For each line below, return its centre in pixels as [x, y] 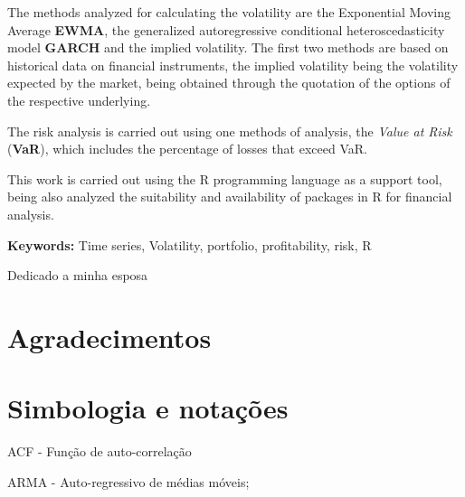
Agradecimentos [109, 337]
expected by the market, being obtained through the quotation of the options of [229, 83]
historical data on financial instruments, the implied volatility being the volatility [233, 65]
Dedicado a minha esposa [78, 275]
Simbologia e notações [148, 408]
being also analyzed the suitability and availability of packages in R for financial [230, 197]
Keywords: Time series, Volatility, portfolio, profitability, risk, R [190, 244]
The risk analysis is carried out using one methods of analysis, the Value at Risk [230, 131]
